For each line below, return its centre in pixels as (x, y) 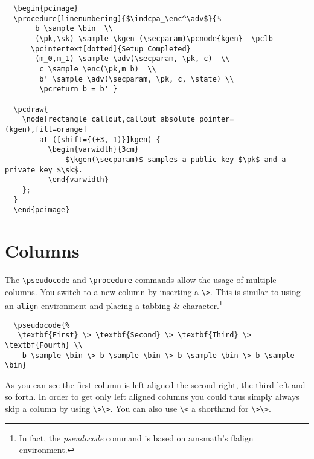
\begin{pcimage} (46, 8)
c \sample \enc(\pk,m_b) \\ (98, 69)
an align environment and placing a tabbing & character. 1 (114, 304)
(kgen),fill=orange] (46, 129)
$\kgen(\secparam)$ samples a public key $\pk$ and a (176, 159)
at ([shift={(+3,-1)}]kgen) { (100, 139)
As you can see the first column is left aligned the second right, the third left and (155, 384)
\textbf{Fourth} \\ (44, 345)
